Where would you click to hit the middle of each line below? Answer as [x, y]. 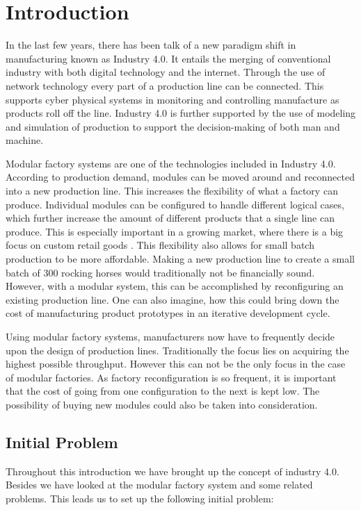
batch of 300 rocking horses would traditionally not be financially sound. [160, 272]
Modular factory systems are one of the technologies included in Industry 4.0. [171, 163]
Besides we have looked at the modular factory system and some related [159, 485]
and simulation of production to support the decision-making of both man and [173, 126]
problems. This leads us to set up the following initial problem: [140, 498]
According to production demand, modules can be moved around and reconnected [180, 177]
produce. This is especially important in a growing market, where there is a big [175, 231]
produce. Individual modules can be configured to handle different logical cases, [175, 204]
